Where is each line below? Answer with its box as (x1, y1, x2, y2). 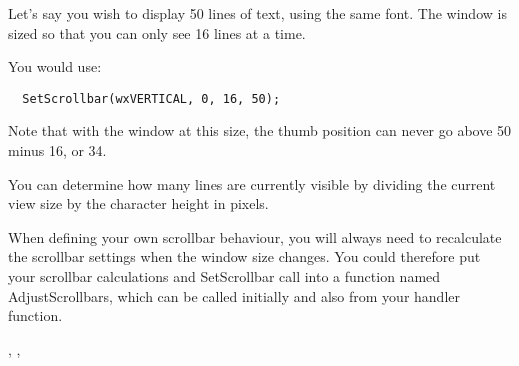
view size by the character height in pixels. (8, 193, 269, 214)
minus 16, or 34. (8, 140, 107, 161)
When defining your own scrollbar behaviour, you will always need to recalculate (8, 226, 502, 247)
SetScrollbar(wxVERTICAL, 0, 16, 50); (22, 91, 281, 106)
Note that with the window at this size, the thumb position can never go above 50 (8, 120, 512, 141)
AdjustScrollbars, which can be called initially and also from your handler (8, 285, 460, 306)
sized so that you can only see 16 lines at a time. (8, 22, 306, 43)
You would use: (8, 56, 102, 77)
